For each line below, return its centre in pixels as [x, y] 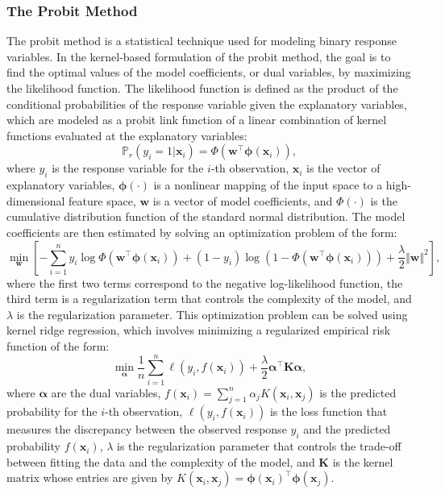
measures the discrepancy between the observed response [147, 429]
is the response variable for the [128, 168]
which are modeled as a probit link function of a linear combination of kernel [197, 120]
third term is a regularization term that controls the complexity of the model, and [209, 299]
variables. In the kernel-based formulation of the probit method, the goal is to [199, 56]
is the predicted [358, 392]
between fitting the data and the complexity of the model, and [161, 461]
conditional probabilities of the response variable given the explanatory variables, [207, 104]
